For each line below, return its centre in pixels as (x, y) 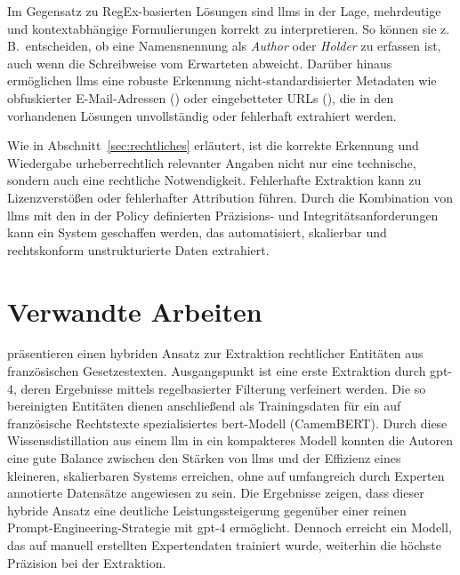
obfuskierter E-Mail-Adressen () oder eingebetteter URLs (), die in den (201, 97)
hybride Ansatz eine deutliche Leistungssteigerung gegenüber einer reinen (207, 510)
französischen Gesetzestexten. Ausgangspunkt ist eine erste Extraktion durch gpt (228, 371)
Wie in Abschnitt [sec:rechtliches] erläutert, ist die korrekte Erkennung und (213, 145)
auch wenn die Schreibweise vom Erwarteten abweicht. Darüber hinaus (200, 63)
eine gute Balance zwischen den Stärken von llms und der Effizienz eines (204, 458)
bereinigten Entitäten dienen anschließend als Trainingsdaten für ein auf (204, 406)
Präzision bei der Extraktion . (87, 562)
